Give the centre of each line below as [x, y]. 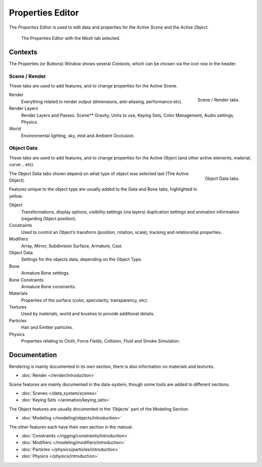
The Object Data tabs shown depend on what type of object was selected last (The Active [99, 173]
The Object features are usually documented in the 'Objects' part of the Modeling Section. [99, 409]
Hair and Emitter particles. [47, 328]
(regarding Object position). [49, 218]
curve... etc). [22, 165]
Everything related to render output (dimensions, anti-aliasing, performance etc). [102, 102]
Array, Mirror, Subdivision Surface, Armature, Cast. [72, 246]
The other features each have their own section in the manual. [71, 427]
